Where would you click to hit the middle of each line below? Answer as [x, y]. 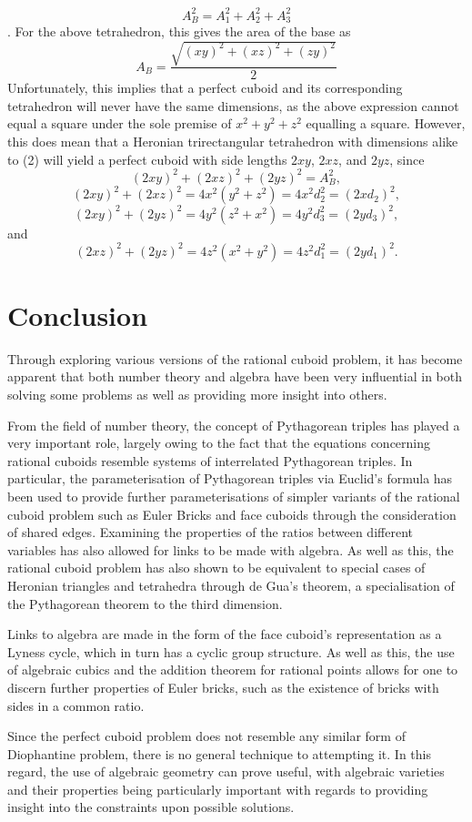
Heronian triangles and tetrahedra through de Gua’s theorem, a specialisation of [231, 585]
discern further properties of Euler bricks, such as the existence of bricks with [223, 687]
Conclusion [78, 315]
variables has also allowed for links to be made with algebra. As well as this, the [231, 549]
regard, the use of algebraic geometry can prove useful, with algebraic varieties [226, 771]
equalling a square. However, [386, 123]
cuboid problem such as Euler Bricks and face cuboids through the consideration [232, 514]
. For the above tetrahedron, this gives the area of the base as [179, 30]
